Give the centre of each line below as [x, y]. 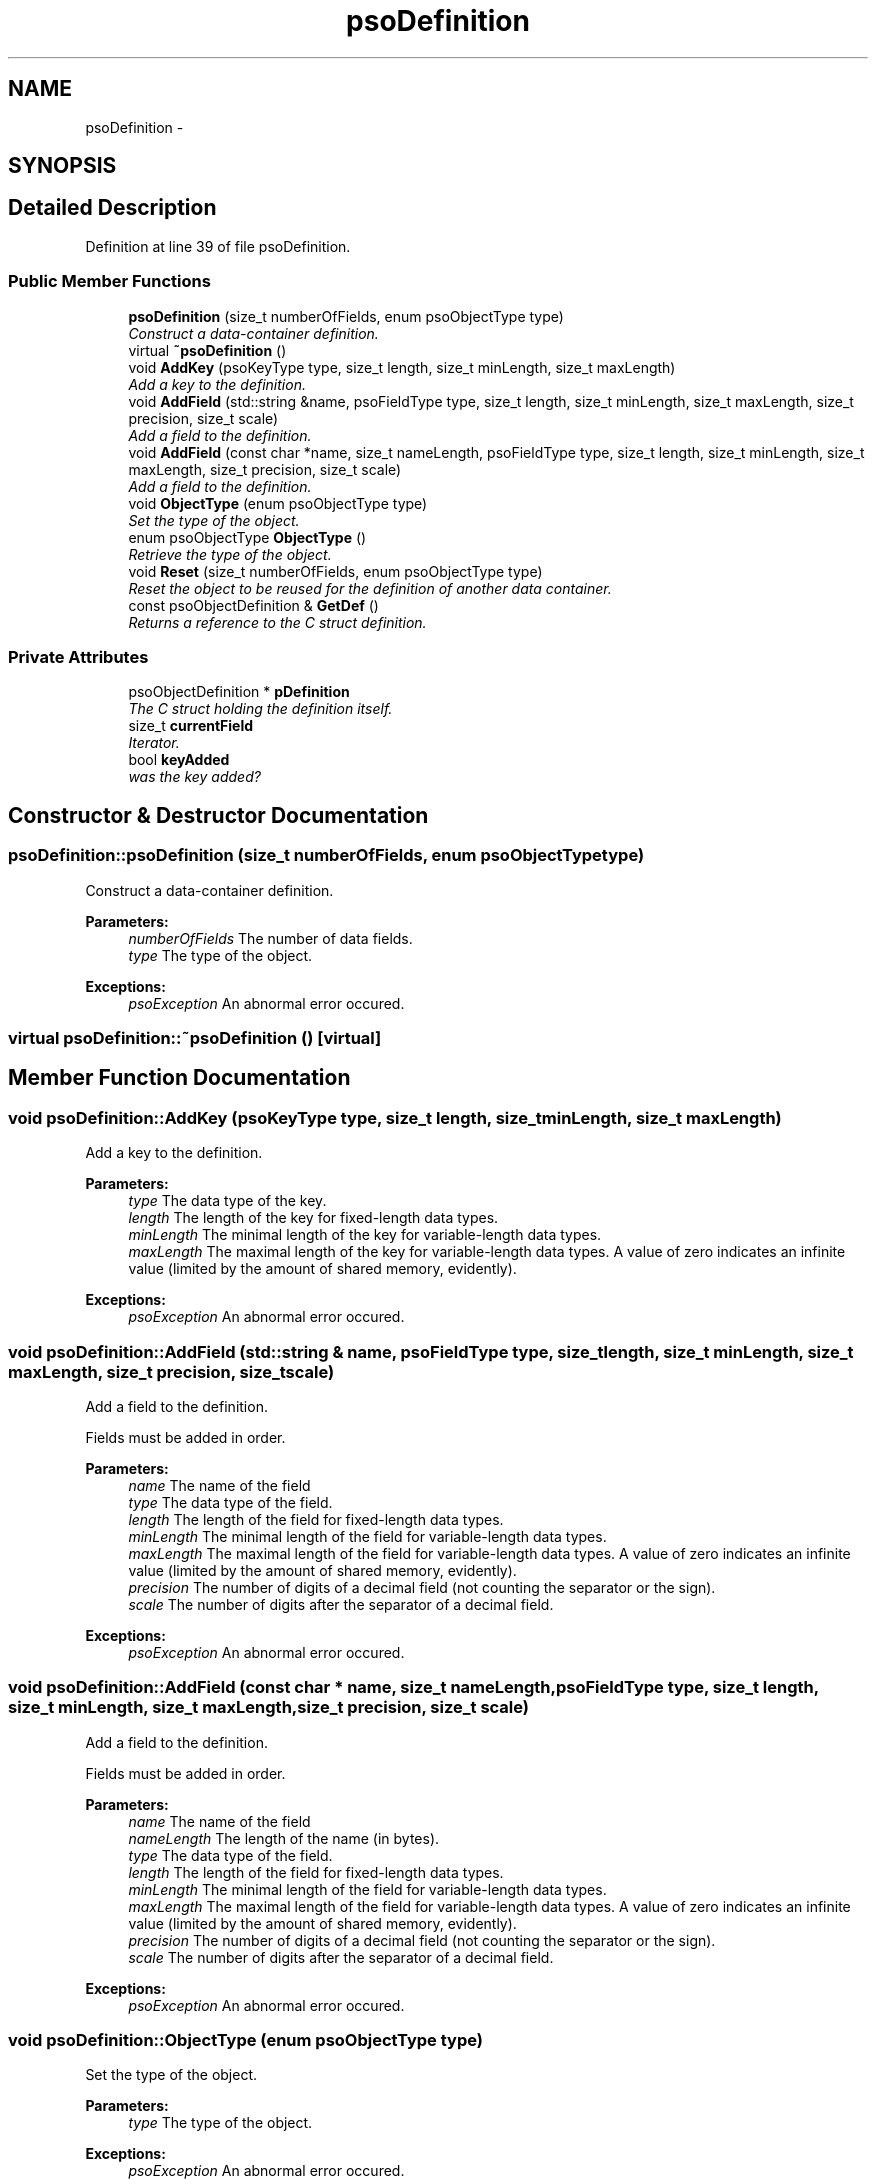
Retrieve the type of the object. [230, 554]
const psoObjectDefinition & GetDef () [253, 605]
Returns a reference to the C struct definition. [277, 622]
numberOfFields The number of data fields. [270, 938]
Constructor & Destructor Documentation [218, 815]
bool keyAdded [179, 760]
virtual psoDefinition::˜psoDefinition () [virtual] [195, 1037]
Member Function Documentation [179, 1078]
